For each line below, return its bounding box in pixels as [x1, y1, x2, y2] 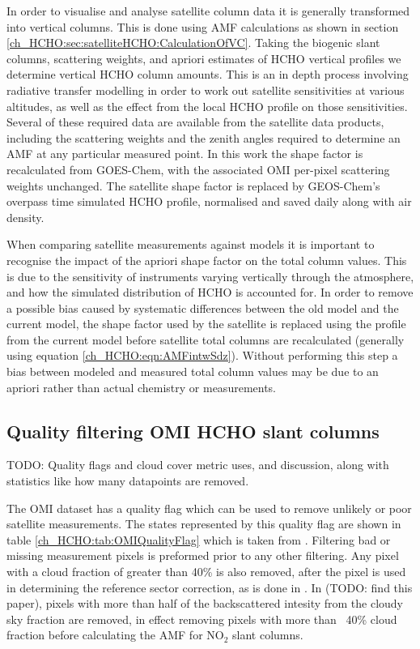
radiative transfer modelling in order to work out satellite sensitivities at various [6, 81, 405, 98]
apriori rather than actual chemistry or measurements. [6, 378, 277, 395]
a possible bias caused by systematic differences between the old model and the [6, 299, 399, 316]
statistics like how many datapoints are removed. [6, 472, 249, 489]
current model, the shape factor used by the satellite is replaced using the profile [6, 315, 406, 332]
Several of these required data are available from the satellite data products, [6, 113, 384, 130]
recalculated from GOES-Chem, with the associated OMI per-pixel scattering [6, 160, 390, 177]
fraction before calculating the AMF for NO [6, 626, 224, 643]
